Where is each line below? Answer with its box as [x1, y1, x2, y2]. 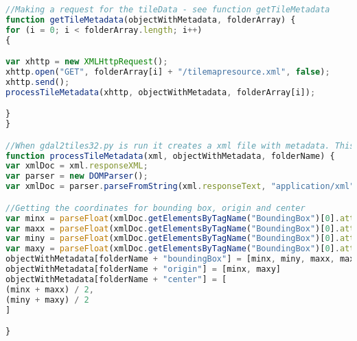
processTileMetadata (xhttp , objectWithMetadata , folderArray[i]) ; [5, 87, 316, 97]
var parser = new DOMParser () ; [5, 171, 148, 181]
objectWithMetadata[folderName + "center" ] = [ [5, 274, 227, 284]
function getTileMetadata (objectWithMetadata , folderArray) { [5, 14, 296, 25]
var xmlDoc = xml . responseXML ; [5, 161, 148, 171]
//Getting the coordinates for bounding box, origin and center [5, 203, 306, 213]
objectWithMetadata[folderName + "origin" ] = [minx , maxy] [5, 264, 281, 274]
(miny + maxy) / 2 [5, 294, 89, 305]
